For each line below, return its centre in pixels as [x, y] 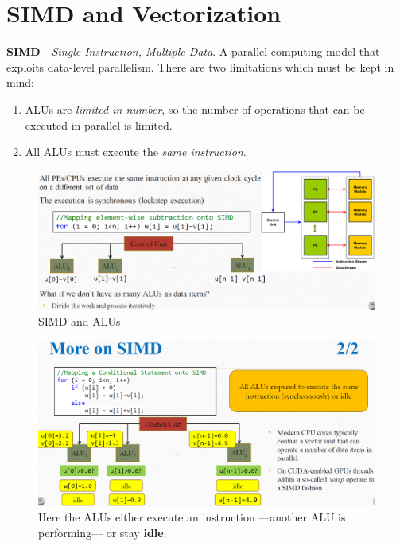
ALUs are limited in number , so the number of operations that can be [195, 109]
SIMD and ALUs [80, 321]
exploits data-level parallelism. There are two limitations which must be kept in [200, 66]
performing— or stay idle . [103, 533]
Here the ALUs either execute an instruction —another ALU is [192, 517]
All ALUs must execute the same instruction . [136, 152]
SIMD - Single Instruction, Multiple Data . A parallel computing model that [193, 51]
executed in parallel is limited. [99, 125]
